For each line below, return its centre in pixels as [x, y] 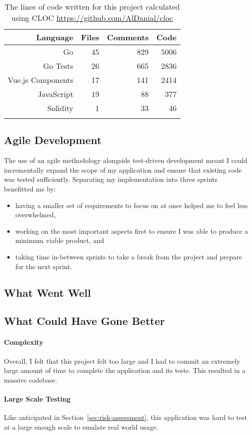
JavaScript [55, 94]
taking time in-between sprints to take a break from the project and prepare [129, 256]
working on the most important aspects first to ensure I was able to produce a [132, 231]
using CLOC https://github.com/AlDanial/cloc [92, 18]
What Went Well [48, 292]
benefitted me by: [30, 188]
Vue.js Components [41, 80]
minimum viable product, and [60, 240]
